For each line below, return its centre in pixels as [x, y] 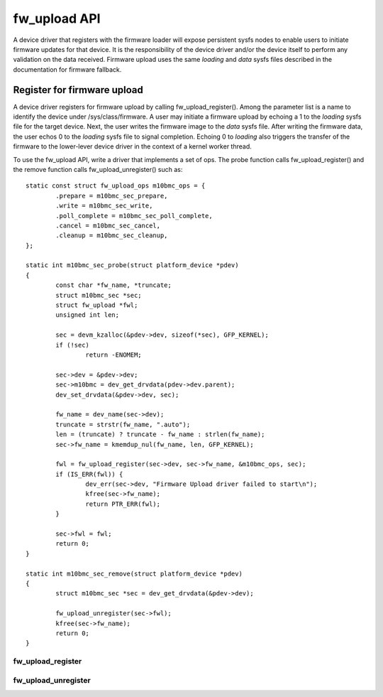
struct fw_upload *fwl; [97, 305]
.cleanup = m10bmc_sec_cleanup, [112, 236]
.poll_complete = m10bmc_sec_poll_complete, [134, 216]
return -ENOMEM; [113, 355]
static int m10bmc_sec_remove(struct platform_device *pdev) [134, 573]
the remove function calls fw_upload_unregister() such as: [98, 169]
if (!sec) [73, 345]
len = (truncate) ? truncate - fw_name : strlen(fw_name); [160, 434]
